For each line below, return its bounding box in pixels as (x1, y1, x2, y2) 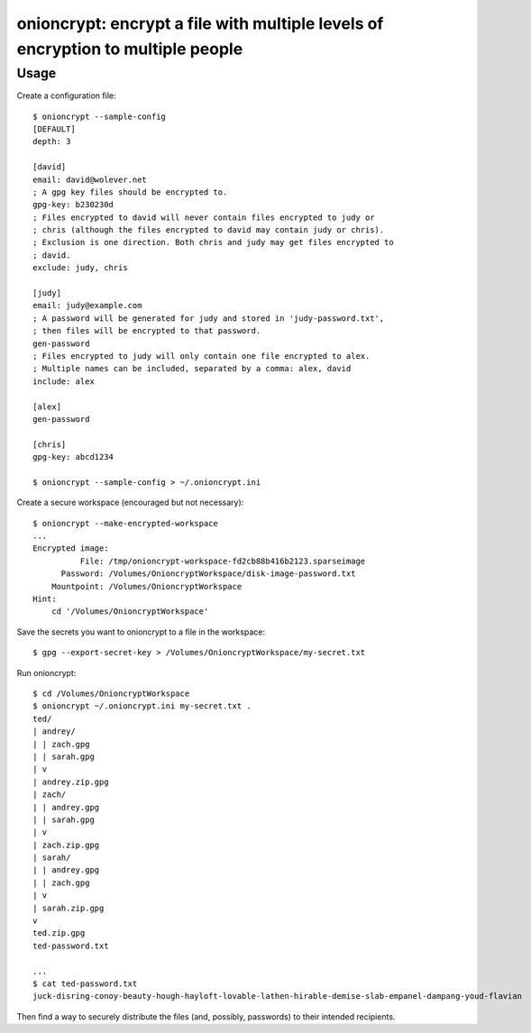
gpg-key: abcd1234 (32, 452, 114, 462)
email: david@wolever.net (32, 174, 148, 185)
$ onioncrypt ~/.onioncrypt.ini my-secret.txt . (32, 701, 252, 711)
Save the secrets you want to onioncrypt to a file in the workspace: (16, 626, 266, 637)
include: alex (32, 376, 95, 387)
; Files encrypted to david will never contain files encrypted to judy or (32, 212, 375, 223)
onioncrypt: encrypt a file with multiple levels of (16, 14, 384, 33)
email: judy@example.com (32, 300, 142, 311)
